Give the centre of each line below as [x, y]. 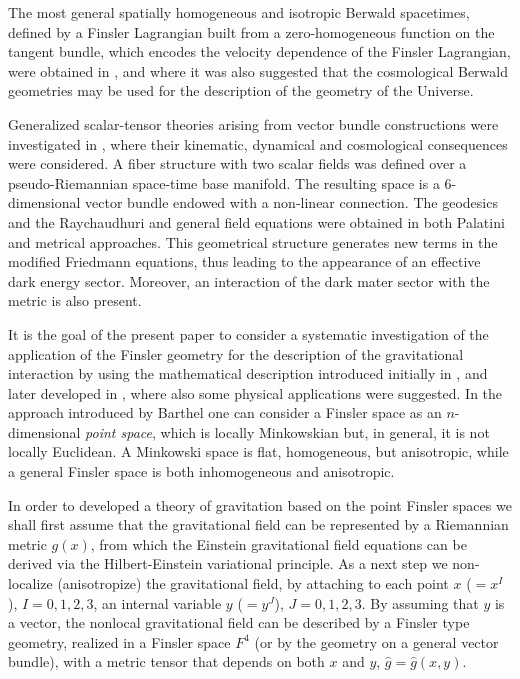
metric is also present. [75, 300]
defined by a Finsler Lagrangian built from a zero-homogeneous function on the [251, 31]
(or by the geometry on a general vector [376, 641]
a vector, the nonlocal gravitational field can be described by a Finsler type [239, 622]
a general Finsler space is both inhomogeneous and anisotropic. [201, 471]
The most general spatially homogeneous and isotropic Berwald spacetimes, [239, 12]
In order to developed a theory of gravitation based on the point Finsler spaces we [260, 504]
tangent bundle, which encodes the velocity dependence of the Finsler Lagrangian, [259, 51]
